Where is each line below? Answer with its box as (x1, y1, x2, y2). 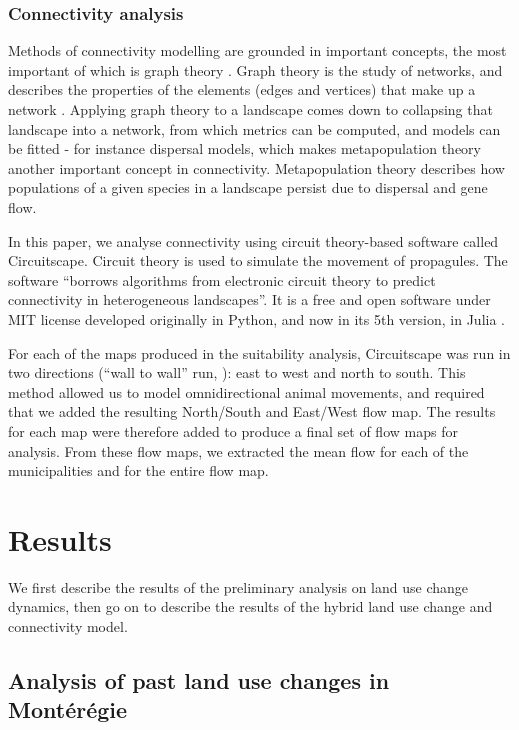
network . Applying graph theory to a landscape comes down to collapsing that (8, 99, 493, 119)
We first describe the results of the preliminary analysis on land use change (8, 576, 469, 597)
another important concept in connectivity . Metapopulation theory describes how (8, 157, 505, 178)
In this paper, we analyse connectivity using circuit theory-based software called (8, 230, 499, 251)
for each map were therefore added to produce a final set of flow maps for (8, 420, 458, 441)
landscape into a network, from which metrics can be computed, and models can (8, 118, 501, 139)
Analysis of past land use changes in (8, 664, 390, 695)
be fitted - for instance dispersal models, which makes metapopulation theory (8, 138, 482, 159)
